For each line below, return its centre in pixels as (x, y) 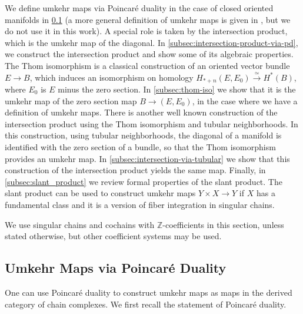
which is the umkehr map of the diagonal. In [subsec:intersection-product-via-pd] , (151, 42)
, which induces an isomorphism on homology (111, 77)
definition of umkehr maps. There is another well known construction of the (141, 112)
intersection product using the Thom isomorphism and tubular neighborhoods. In (151, 123)
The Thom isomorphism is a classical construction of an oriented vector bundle (147, 65)
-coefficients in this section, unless (223, 224)
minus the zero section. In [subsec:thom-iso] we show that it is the (177, 89)
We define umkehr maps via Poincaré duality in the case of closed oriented (139, 8)
